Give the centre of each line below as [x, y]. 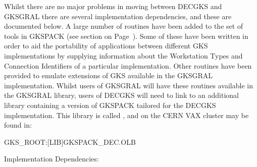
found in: [18, 125]
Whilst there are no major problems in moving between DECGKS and [113, 6]
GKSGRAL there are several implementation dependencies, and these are [118, 16]
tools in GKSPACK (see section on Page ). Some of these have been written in [126, 36]
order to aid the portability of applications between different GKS [106, 46]
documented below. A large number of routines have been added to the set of [124, 26]
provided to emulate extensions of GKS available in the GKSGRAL [109, 75]
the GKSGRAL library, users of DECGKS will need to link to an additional [121, 95]
